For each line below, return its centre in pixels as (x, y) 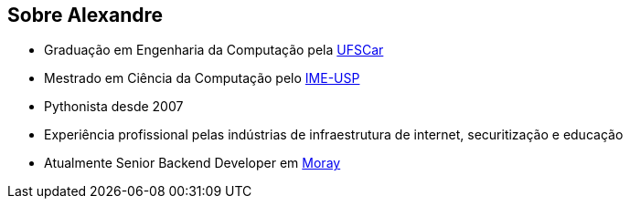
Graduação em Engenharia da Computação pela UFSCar (214, 50)
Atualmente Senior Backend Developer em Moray (192, 163)
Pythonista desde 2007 (114, 107)
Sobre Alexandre (85, 15)
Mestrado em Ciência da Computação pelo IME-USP (202, 78)
